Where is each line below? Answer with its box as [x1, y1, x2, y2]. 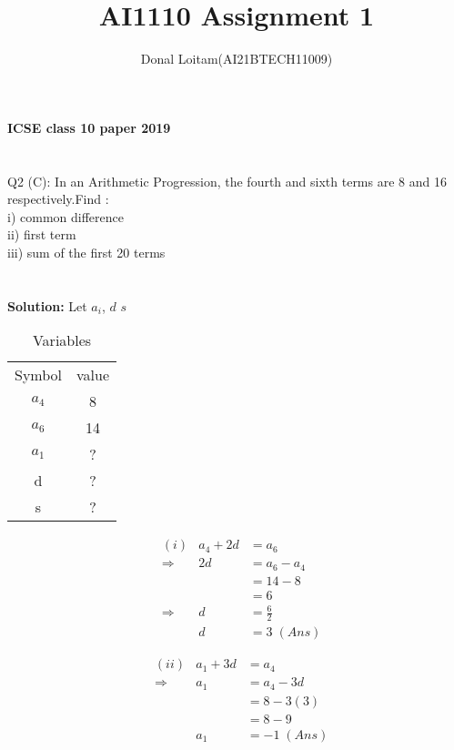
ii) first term [7, 225, 76, 244]
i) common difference [7, 207, 124, 226]
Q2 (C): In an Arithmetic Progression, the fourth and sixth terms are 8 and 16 [7, 171, 447, 190]
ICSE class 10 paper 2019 [7, 117, 171, 137]
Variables [32, 329, 92, 351]
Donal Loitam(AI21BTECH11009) [140, 49, 333, 68]
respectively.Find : [7, 189, 109, 208]
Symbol [15, 364, 63, 386]
